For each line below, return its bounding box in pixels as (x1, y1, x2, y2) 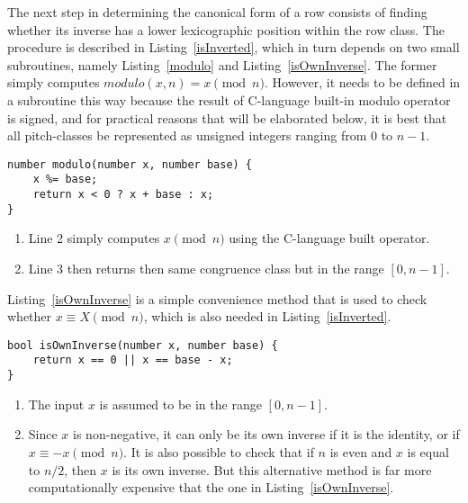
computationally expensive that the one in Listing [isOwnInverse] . (28, 478, 394, 497)
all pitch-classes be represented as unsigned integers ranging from (7, 126, 367, 145)
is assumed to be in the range (99, 394, 262, 413)
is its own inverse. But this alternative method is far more (112, 460, 432, 479)
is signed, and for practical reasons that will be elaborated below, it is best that (7, 108, 447, 127)
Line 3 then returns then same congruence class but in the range (28, 258, 384, 277)
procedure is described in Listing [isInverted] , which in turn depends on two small (7, 38, 460, 57)
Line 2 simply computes (28, 229, 160, 247)
